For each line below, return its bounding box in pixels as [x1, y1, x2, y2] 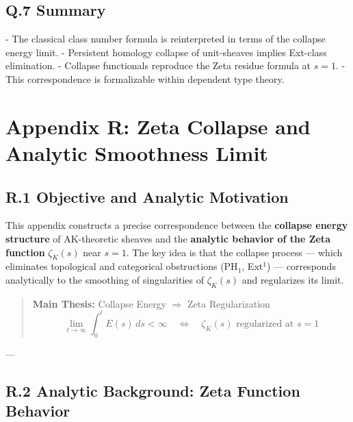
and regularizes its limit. [241, 272, 344, 286]
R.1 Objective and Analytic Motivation [5, 186, 289, 207]
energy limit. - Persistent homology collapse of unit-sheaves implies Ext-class [5, 45, 327, 59]
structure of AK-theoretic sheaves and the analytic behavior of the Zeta [5, 231, 330, 245]
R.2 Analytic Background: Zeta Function [5, 380, 300, 401]
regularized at [236, 319, 294, 329]
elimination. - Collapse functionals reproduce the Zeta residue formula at [5, 58, 311, 73]
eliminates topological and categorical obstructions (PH [5, 259, 238, 273]
